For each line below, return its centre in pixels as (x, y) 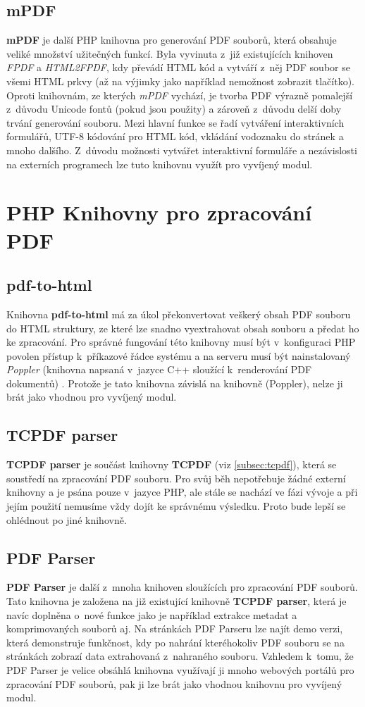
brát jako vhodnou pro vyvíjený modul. (92, 397)
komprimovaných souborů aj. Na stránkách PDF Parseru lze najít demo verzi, (175, 628)
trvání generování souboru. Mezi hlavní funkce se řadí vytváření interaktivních (175, 122)
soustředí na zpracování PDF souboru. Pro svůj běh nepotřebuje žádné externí (176, 478)
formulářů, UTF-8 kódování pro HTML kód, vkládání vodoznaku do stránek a (175, 136)
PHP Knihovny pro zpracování (159, 212)
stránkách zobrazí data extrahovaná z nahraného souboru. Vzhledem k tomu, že (180, 656)
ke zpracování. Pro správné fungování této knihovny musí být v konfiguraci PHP (181, 342)
